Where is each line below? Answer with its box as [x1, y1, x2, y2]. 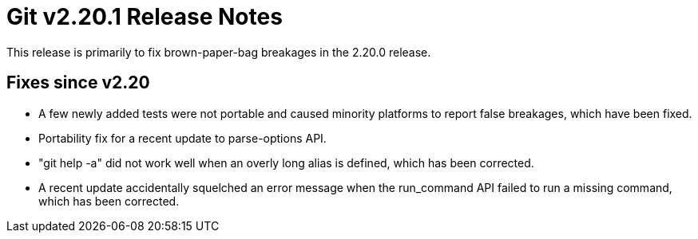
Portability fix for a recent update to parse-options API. [38, 131, 327, 145]
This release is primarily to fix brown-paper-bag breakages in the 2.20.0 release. [6, 45, 431, 59]
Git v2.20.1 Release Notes [6, 3, 283, 30]
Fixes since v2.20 [6, 72, 150, 93]
